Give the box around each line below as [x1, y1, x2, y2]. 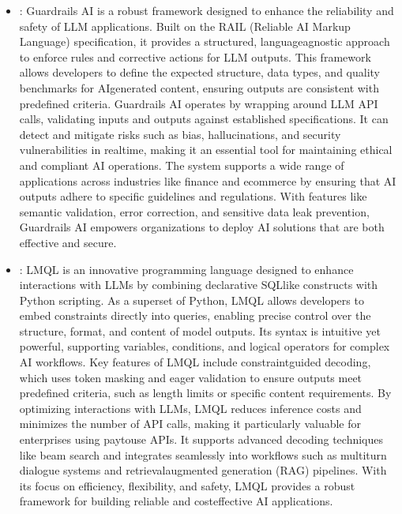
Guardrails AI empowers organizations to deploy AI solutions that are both [19, 219, 385, 235]
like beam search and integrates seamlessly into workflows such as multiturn [19, 446, 387, 463]
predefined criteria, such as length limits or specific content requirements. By [19, 385, 392, 401]
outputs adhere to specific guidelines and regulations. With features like [19, 188, 367, 204]
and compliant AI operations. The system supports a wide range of [19, 156, 344, 173]
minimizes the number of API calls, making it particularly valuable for [19, 415, 361, 432]
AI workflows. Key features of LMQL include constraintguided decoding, [19, 354, 371, 370]
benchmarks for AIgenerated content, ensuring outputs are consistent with [19, 79, 379, 96]
